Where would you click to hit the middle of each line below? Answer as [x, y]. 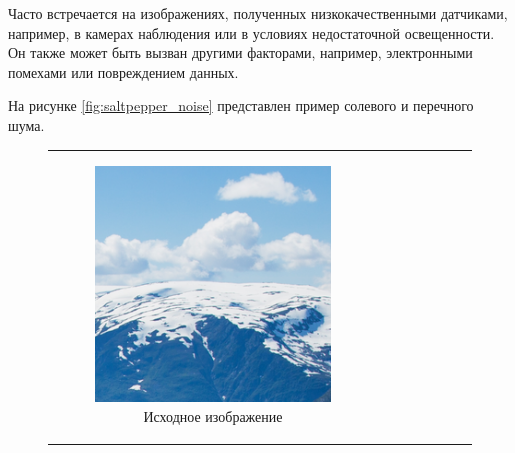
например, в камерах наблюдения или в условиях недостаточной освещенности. [251, 32]
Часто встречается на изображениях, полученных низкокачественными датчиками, [258, 13]
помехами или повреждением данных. [123, 71]
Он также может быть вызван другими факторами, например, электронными [240, 52]
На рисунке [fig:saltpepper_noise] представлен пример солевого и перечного [241, 105]
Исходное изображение [213, 415]
